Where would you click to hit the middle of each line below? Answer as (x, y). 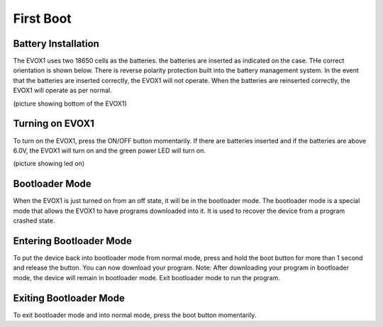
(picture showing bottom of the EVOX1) (70, 104)
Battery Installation (56, 44)
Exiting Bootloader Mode (69, 298)
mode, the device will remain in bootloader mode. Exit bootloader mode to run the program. (146, 277)
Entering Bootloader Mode (73, 241)
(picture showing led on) (49, 164)
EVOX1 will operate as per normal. (63, 90)
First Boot (43, 18)
